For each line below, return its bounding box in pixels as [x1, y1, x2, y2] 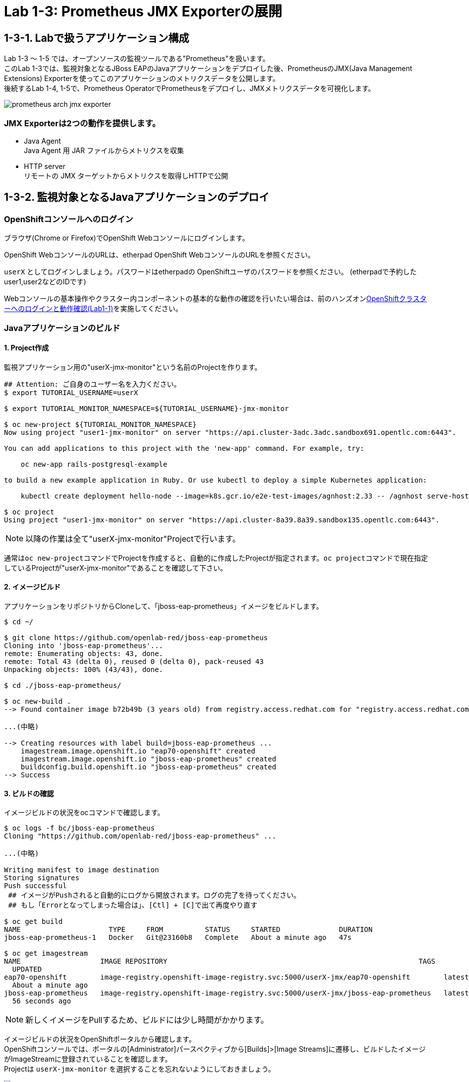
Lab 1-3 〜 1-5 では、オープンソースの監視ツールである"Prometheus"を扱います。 [4, 54, 270, 63]
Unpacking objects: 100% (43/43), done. [4, 665, 163, 673]
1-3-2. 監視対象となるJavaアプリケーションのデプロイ [4, 191, 269, 204]
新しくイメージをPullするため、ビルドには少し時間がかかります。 [25, 1015, 269, 1025]
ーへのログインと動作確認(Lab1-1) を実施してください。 [4, 304, 183, 313]
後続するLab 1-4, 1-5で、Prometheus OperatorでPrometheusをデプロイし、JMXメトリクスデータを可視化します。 [4, 84, 375, 93]
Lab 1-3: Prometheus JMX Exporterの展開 [4, 3, 282, 20]
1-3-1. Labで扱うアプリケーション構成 [4, 31, 189, 44]
